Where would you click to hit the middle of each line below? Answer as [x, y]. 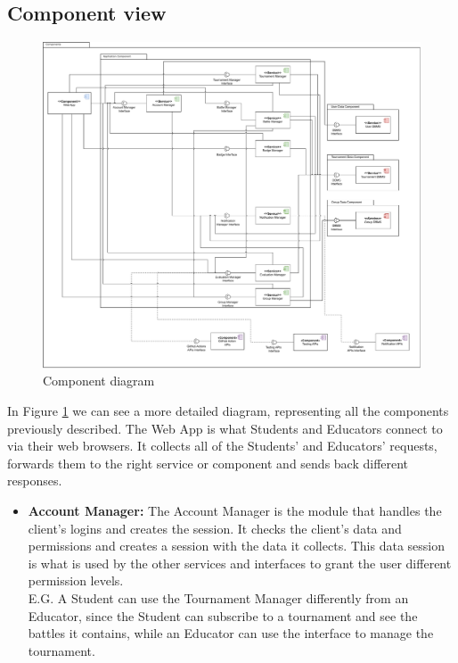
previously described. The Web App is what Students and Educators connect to [225, 428]
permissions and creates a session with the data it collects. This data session [237, 546]
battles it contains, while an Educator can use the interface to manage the [231, 633]
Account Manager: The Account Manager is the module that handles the [235, 510]
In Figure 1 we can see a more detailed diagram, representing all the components [228, 410]
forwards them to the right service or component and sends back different [208, 463]
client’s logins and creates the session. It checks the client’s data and [215, 528]
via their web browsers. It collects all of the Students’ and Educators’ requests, [222, 446]
